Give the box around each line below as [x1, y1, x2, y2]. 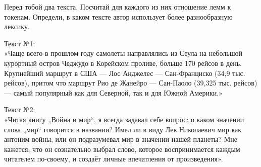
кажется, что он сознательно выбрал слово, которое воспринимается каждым [4, 143, 240, 154]
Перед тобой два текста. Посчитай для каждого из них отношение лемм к [4, 2, 231, 12]
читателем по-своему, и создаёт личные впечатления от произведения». [4, 153, 223, 164]
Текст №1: [4, 38, 35, 48]
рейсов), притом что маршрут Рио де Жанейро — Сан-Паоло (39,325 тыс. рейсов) [4, 77, 257, 88]
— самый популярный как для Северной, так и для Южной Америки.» [4, 87, 223, 98]
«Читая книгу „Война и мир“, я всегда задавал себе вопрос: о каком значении [4, 114, 244, 124]
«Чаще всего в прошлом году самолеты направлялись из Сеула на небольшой [4, 48, 242, 58]
